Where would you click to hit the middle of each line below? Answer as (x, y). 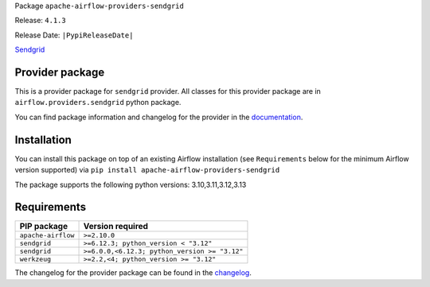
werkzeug (35, 260)
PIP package (43, 227)
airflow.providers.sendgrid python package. (98, 103)
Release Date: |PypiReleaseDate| (74, 35)
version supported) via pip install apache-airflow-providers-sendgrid (147, 170)
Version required (116, 227)
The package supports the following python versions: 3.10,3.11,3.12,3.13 (131, 184)
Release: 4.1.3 (41, 21)
